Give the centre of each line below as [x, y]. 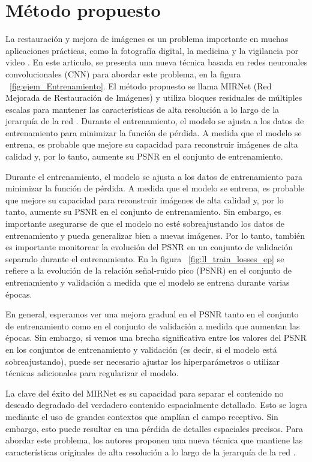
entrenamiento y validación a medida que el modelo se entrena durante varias [148, 282]
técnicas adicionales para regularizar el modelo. [92, 373]
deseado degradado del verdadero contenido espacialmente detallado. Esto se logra [157, 405]
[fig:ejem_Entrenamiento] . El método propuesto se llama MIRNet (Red [141, 85]
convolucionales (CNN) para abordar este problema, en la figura [123, 73]
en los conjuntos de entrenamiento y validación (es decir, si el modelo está [141, 349]
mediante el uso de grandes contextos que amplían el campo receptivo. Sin [142, 416]
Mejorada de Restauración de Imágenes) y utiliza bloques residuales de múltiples [154, 97]
